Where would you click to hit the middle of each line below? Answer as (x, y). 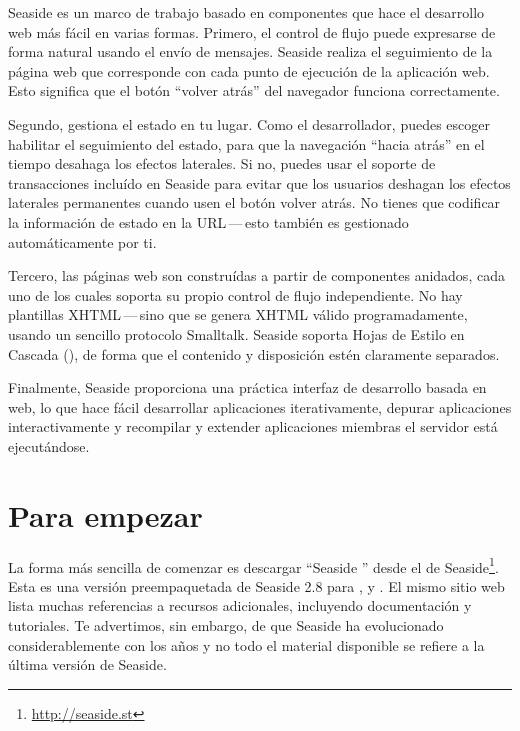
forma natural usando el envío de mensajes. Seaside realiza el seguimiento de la (250, 51)
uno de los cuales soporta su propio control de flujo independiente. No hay (235, 294)
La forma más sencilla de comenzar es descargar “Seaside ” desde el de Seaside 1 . (253, 565)
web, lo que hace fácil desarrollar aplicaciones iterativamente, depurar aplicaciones (260, 406)
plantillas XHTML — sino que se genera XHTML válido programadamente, (238, 314)
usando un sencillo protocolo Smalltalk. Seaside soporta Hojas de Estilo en (236, 333)
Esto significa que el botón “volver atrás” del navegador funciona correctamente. (254, 90)
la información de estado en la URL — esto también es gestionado (208, 221)
